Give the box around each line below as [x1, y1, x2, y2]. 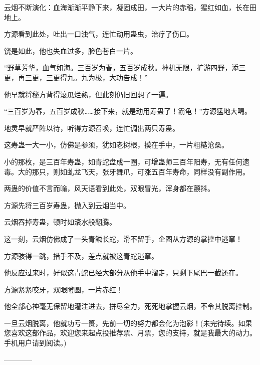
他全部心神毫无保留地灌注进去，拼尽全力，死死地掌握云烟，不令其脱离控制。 [4, 301, 256, 311]
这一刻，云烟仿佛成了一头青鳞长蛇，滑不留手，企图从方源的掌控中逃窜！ [4, 233, 242, 244]
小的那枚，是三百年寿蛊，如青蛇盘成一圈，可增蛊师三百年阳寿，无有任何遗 [4, 156, 249, 166]
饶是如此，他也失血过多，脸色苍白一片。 [4, 45, 137, 56]
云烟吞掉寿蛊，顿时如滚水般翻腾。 [4, 217, 116, 227]
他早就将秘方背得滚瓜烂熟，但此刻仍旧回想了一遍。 [4, 89, 172, 99]
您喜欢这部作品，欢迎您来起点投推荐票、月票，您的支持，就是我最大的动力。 [4, 327, 256, 338]
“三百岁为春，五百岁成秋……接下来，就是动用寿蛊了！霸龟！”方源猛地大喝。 [4, 106, 251, 116]
